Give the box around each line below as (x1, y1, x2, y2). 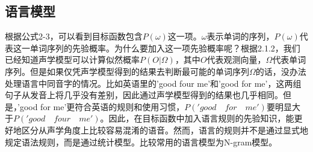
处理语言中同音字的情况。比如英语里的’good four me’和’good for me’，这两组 (5, 77, 302, 89)
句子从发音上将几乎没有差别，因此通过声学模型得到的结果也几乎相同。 (5, 89, 283, 101)
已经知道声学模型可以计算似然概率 (5, 53, 140, 66)
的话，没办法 (255, 65, 306, 77)
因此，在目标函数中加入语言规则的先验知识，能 (108, 112, 294, 124)
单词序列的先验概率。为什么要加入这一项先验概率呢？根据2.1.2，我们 (29, 41, 300, 54)
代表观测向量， (206, 53, 266, 66)
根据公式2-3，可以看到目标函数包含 (5, 30, 143, 42)
